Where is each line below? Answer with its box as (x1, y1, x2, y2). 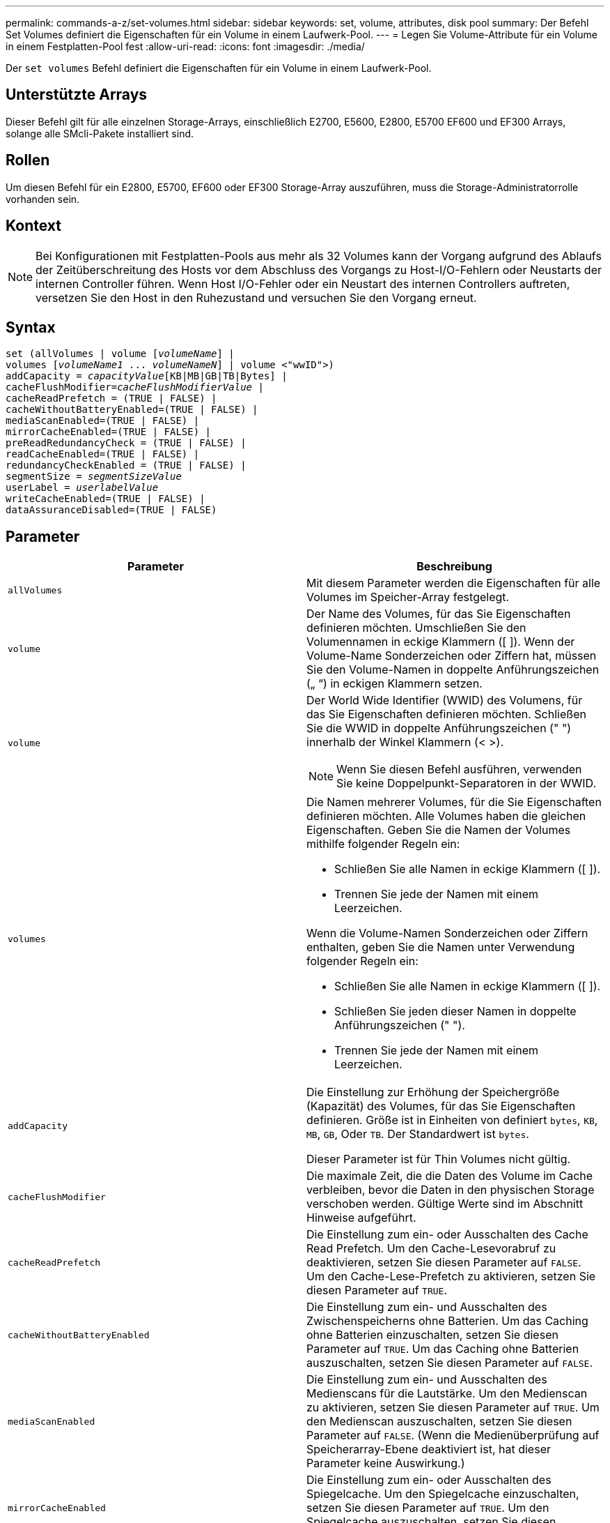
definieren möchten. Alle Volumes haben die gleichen (306, 809, 586, 824)
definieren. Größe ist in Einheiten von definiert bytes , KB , (306, 1113, 598, 1128)
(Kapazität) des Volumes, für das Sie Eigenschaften (306, 1099, 576, 1114)
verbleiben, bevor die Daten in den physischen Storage (306, 1183, 595, 1197)
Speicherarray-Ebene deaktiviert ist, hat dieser (306, 1442, 551, 1457)
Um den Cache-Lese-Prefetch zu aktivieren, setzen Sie (306, 1269, 596, 1284)
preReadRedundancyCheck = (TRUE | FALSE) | (6, 437, 247, 449)
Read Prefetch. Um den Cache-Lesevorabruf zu (306, 1241, 556, 1256)
